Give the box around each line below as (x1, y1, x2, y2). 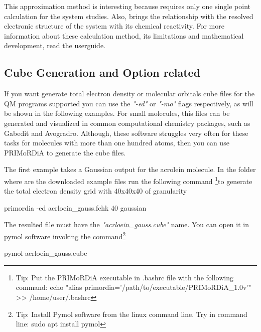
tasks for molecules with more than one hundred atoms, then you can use (4, 137, 229, 148)
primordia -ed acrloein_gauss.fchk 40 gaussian (4, 202, 147, 213)
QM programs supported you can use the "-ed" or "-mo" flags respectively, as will (4, 98, 253, 108)
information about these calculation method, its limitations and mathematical (4, 30, 244, 41)
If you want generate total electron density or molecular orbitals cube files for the (4, 88, 254, 99)
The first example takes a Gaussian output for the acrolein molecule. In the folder (4, 164, 256, 175)
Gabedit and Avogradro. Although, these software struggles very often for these (4, 127, 248, 138)
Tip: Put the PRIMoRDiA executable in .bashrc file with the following (16, 272, 233, 282)
